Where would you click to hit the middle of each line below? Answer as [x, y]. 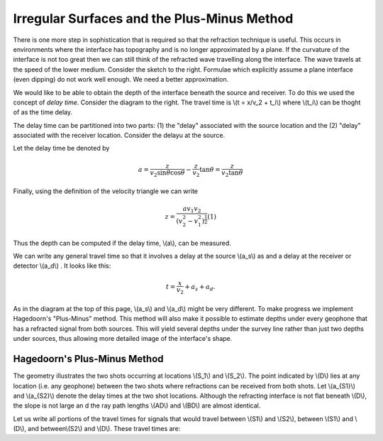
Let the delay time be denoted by [61, 148]
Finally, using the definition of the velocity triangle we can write [106, 191]
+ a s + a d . [200, 288]
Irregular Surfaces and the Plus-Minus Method [153, 18]
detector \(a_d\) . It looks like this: [62, 266]
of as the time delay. [43, 112]
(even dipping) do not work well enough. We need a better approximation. [121, 80]
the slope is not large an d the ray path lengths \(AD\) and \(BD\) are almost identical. [137, 405]
